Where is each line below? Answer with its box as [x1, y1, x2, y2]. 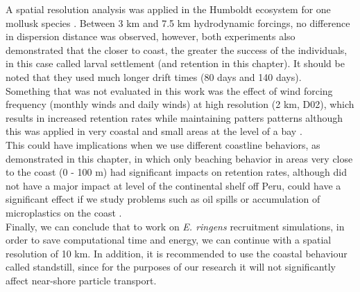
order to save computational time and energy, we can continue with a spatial [6, 232, 332, 247]
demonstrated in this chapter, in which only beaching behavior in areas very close [6, 151, 353, 165]
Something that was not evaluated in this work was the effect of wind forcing [6, 83, 333, 98]
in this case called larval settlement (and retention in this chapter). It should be [6, 56, 345, 71]
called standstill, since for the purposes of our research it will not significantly [6, 259, 336, 274]
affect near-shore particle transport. [6, 273, 157, 287]
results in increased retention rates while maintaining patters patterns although [6, 110, 343, 125]
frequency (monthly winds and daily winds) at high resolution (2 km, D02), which [6, 97, 354, 111]
